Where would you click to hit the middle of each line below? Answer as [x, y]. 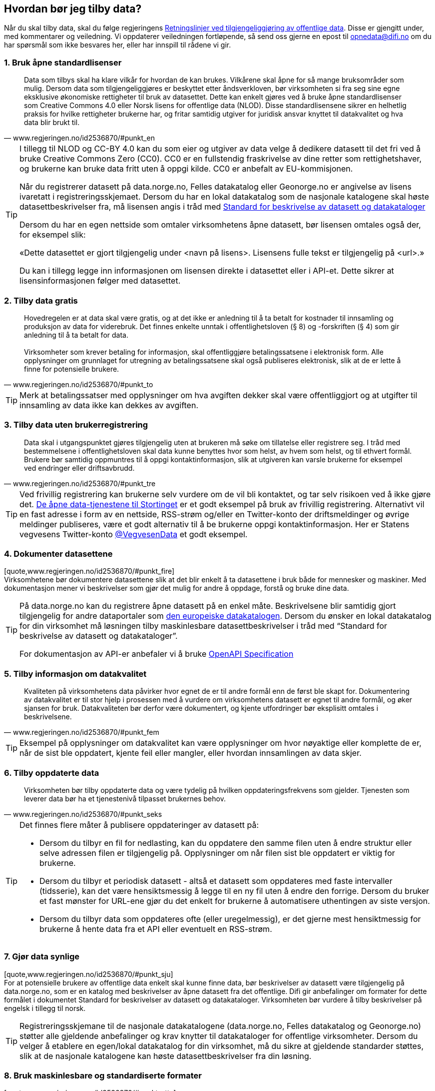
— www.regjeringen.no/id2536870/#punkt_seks [83, 814]
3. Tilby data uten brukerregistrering [76, 425]
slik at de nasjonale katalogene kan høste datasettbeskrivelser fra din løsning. [166, 1056]
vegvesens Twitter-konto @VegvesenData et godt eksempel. [134, 534]
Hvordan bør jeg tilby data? [73, 9]
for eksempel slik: [53, 235]
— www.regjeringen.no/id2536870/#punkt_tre [80, 483]
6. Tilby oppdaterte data [52, 773]
